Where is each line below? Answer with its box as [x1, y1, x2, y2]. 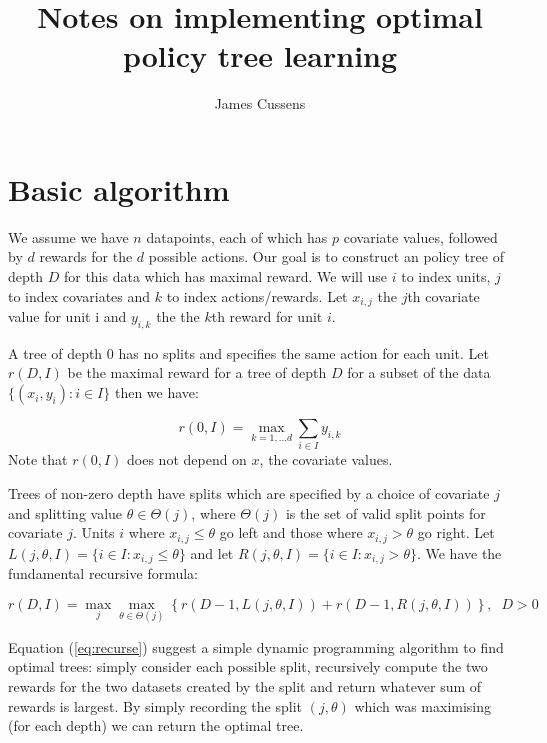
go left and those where [219, 522, 363, 543]
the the [156, 306, 200, 327]
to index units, [401, 266, 491, 287]
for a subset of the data [347, 362, 491, 383]
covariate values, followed [343, 226, 498, 247]
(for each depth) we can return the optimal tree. [8, 715, 304, 736]
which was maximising [354, 695, 492, 716]
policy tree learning [122, 35, 398, 76]
